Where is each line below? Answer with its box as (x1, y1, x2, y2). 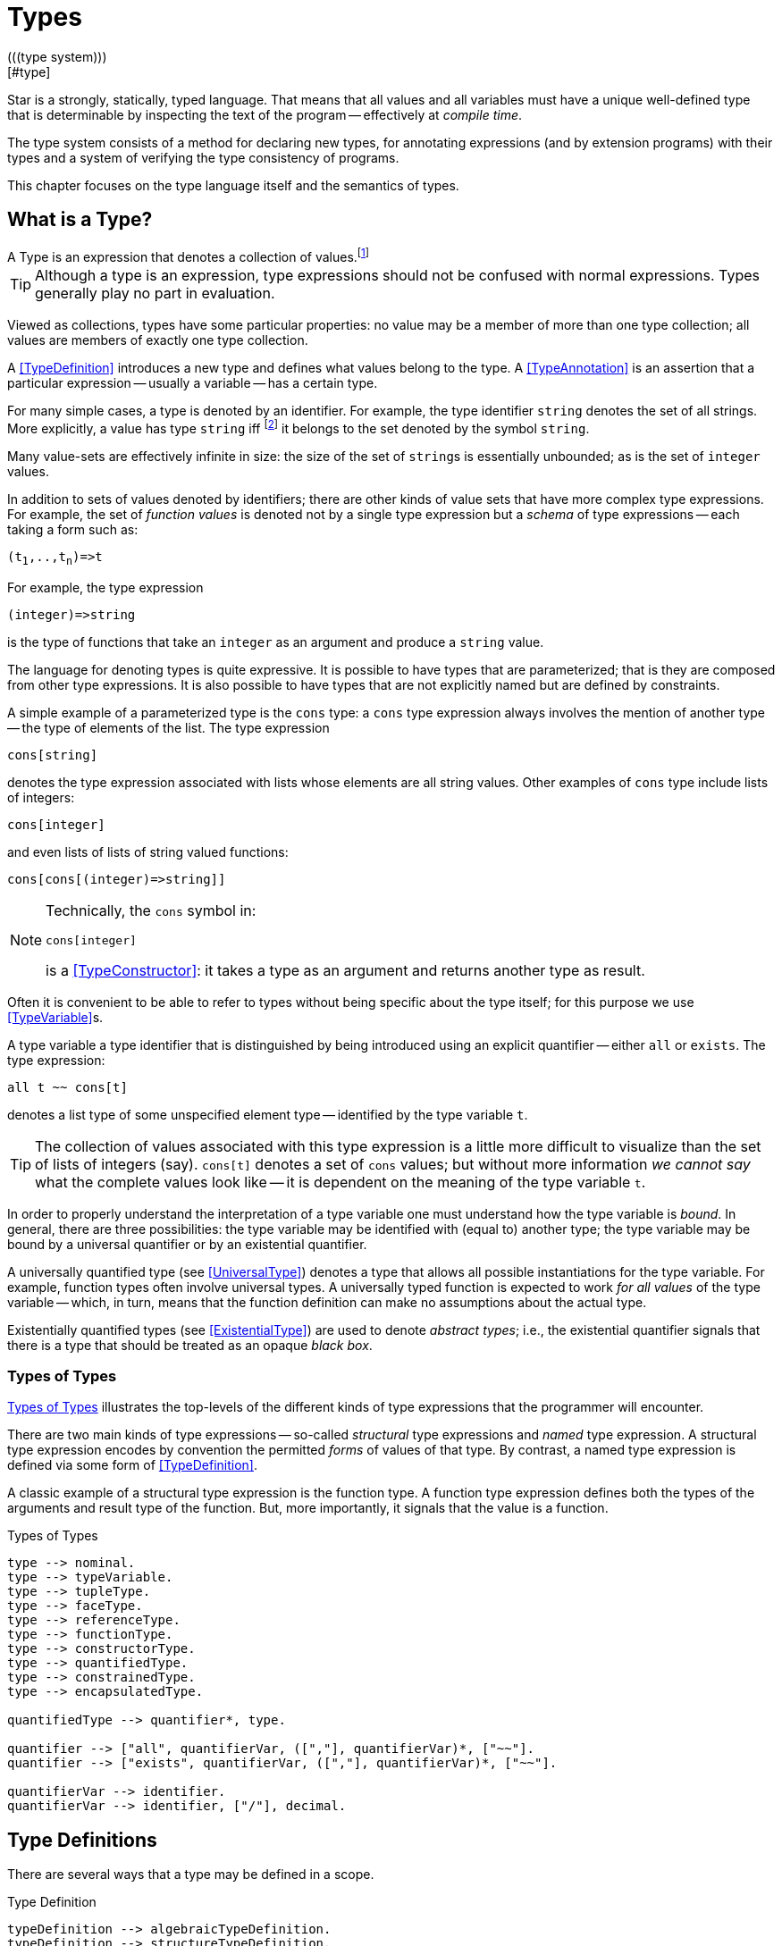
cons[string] (7, 747, 98, 762)
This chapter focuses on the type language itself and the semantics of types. (7, 177, 459, 193)
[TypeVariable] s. (7, 1009, 104, 1025)
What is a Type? (7, 208, 153, 231)
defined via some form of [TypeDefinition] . (7, 1457, 257, 1473)
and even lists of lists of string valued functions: (7, 843, 289, 860)
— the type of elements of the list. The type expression (7, 719, 330, 735)
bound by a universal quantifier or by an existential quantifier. (7, 1236, 367, 1252)
